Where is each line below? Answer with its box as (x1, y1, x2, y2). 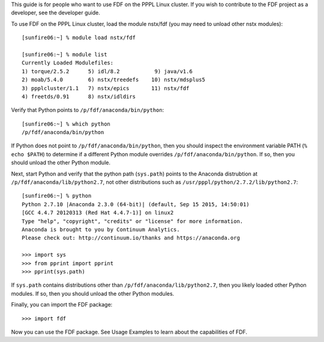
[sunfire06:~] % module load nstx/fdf (22, 34, 136, 41)
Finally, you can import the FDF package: (11, 301, 113, 308)
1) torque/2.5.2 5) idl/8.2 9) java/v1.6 (22, 68, 193, 75)
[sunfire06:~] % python (22, 192, 92, 200)
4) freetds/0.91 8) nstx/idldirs (22, 93, 136, 100)
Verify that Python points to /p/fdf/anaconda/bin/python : (11, 106, 164, 114)
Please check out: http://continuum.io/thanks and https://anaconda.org (22, 234, 240, 242)
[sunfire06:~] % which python (22, 120, 111, 127)
